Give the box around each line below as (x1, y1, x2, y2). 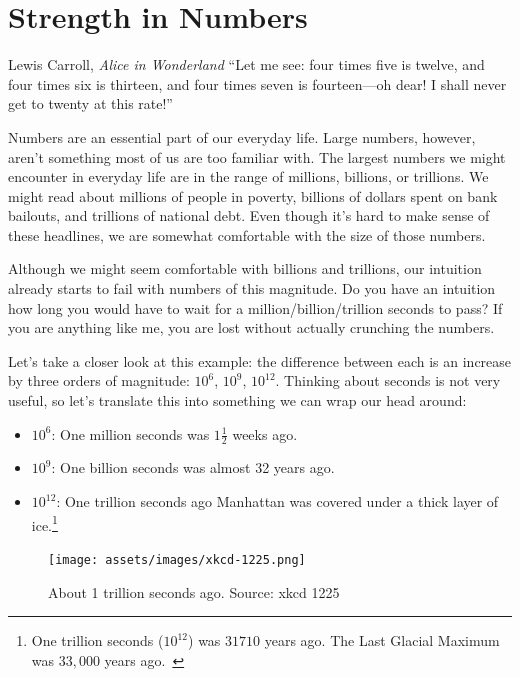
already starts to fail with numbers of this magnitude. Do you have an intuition (8, 278, 496, 299)
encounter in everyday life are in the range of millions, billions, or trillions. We (8, 166, 489, 187)
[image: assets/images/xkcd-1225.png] (48, 552, 306, 567)
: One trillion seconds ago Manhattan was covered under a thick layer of (56, 491, 499, 512)
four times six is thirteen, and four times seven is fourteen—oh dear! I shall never (8, 73, 507, 94)
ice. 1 (31, 511, 58, 535)
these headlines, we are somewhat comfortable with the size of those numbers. (8, 224, 486, 245)
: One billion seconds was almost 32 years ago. (51, 457, 335, 478)
